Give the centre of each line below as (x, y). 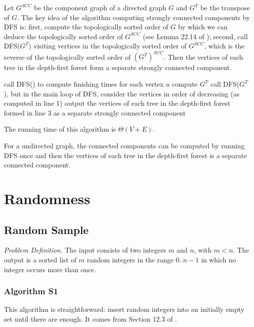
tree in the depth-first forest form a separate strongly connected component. (118, 67)
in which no (219, 259)
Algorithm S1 (31, 291)
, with (203, 250)
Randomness (47, 198)
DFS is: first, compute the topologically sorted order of (86, 27)
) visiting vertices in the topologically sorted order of (107, 46)
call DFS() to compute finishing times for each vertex (84, 84)
